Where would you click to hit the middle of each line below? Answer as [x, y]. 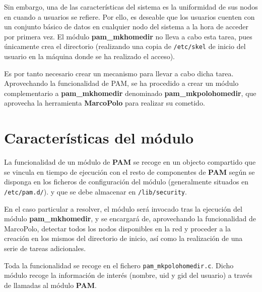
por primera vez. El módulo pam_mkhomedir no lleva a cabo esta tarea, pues [128, 36]
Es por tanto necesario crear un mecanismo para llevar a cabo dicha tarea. [119, 73]
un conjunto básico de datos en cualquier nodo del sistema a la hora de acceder [126, 27]
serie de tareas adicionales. [45, 248]
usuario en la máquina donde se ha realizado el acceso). [90, 56]
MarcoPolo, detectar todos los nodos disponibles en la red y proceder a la [117, 228]
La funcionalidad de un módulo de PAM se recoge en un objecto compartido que [130, 162]
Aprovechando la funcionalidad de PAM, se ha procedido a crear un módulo [121, 83]
